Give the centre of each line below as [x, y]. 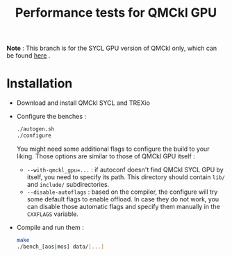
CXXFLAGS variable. [53, 214]
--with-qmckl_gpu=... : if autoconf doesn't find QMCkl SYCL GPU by [125, 169]
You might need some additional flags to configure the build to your [113, 149]
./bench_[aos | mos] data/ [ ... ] [60, 247]
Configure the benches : [51, 117]
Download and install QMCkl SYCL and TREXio [83, 103]
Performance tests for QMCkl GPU [116, 13]
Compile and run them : [50, 227]
